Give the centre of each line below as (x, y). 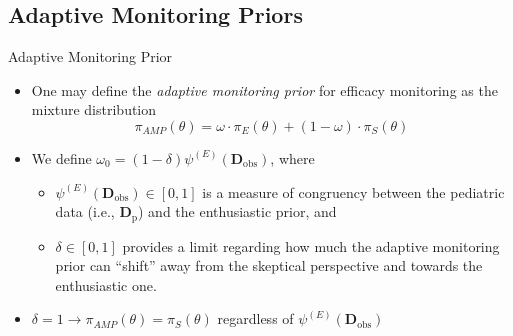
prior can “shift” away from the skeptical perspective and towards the (269, 265)
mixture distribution (94, 109)
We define (61, 157)
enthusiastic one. (106, 284)
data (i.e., (85, 211)
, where (292, 157)
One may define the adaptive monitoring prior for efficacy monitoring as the (264, 89)
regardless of (255, 318)
